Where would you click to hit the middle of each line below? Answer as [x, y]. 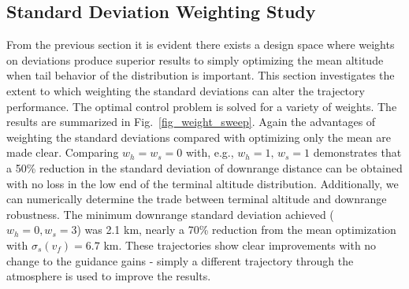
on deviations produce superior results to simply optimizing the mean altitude [195, 59]
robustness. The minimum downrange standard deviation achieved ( [170, 214]
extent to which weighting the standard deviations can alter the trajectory [186, 90]
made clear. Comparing [63, 152]
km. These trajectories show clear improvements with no [240, 245]
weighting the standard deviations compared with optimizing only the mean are [199, 137]
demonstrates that [357, 152]
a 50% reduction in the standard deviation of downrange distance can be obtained [204, 167]
